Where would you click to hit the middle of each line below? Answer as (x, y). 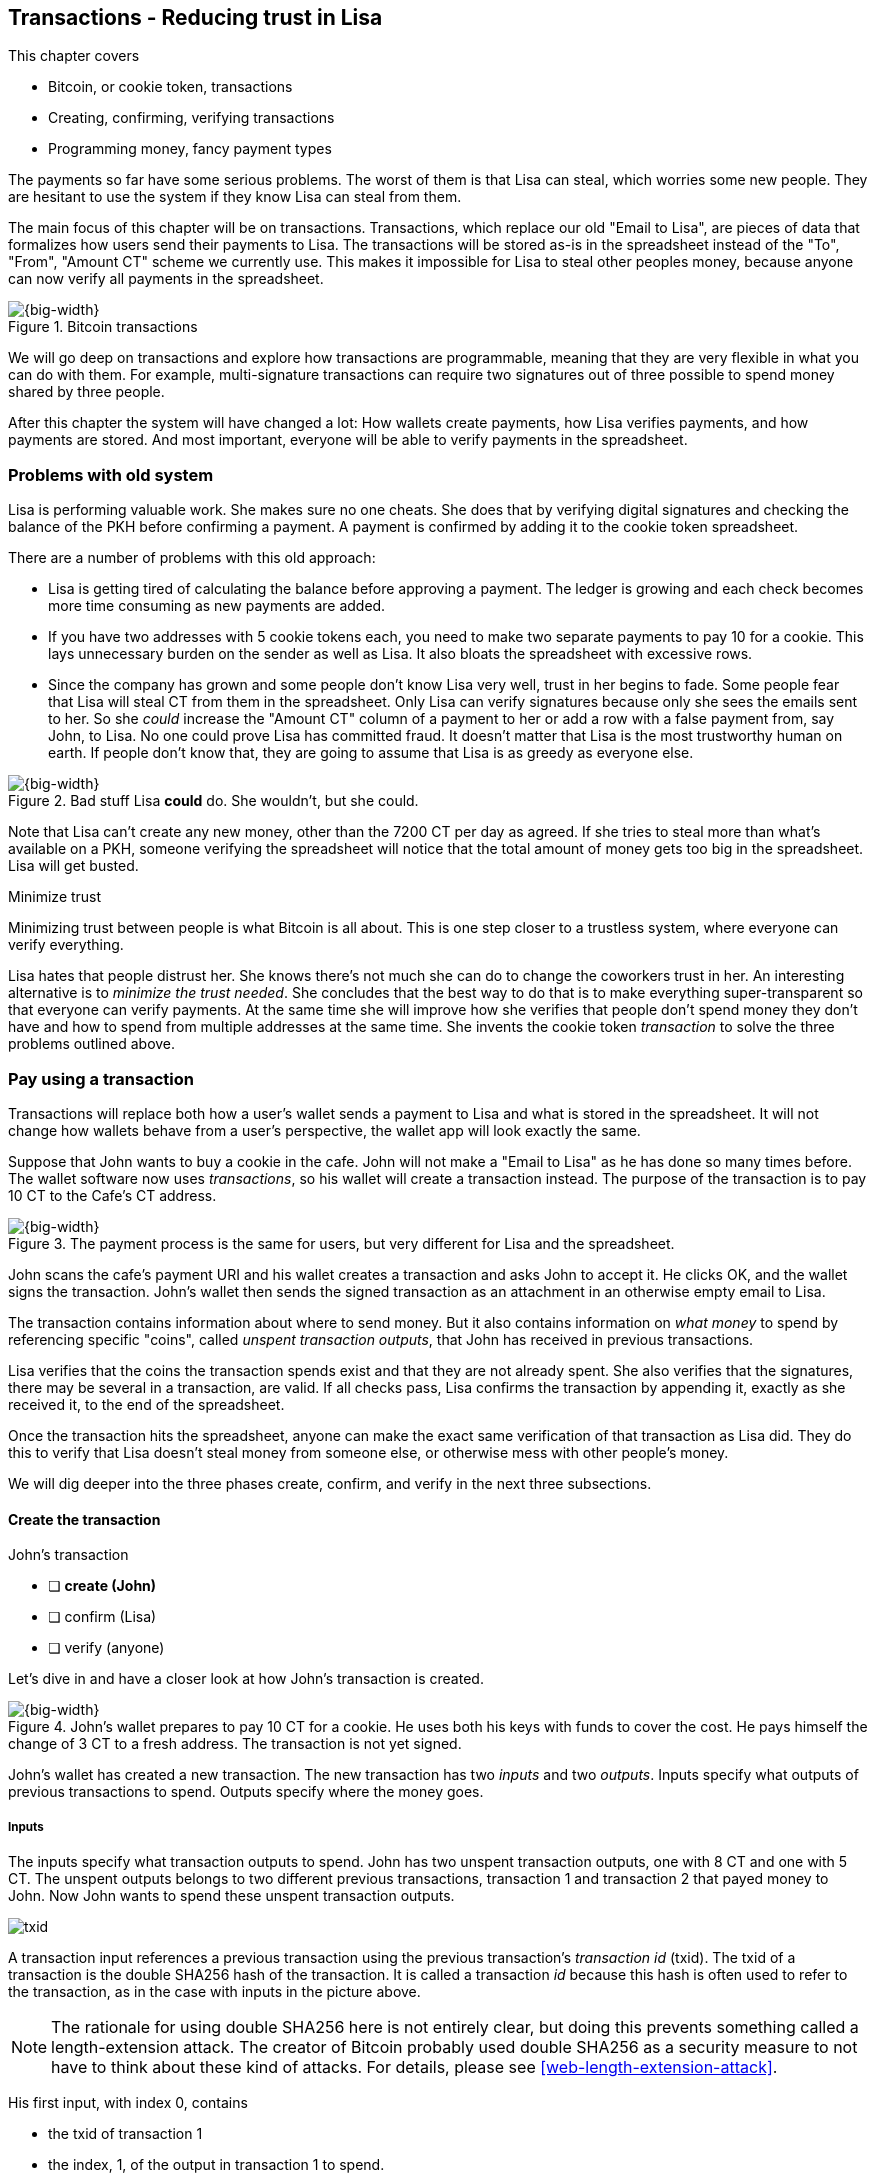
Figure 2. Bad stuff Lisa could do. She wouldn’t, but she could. (213, 801)
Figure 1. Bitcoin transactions (103, 327)
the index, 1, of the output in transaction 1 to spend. (216, 2164)
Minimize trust (55, 897)
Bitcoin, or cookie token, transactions (170, 87)
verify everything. (66, 945)
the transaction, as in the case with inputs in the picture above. (214, 1991)
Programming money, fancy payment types (190, 149)
